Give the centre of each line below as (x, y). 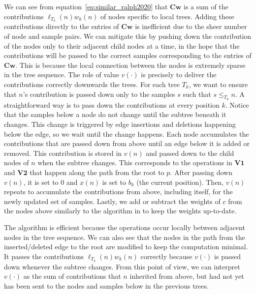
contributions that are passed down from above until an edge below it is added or (127, 143)
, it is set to (41, 182)
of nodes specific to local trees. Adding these (167, 16)
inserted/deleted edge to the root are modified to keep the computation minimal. (126, 247)
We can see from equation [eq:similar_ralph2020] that (86, 6)
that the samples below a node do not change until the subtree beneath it (115, 114)
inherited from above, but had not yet (187, 276)
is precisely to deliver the (179, 74)
